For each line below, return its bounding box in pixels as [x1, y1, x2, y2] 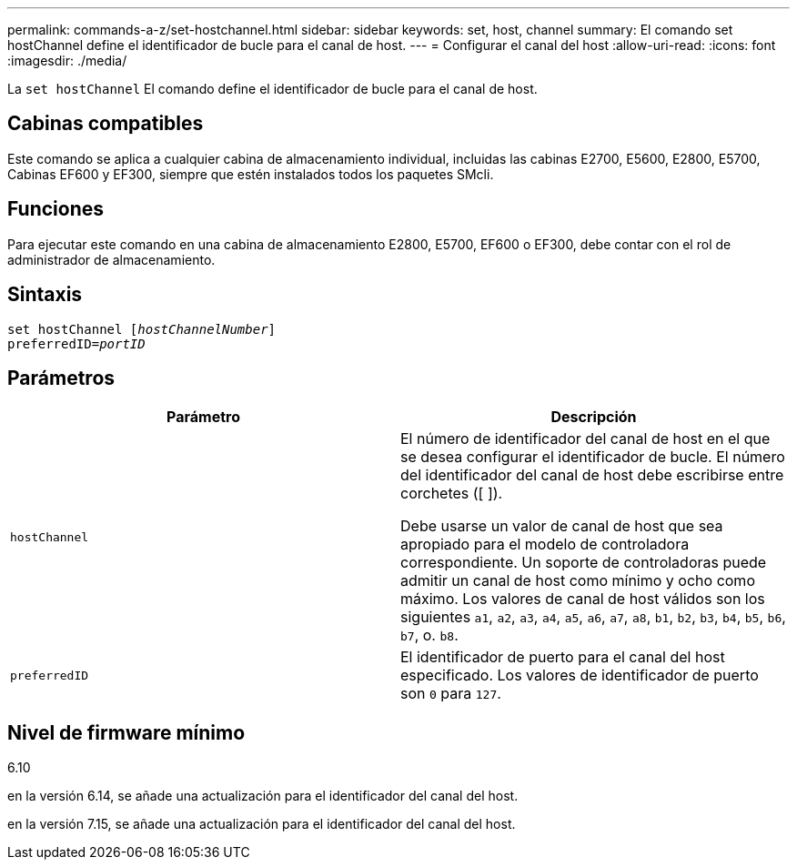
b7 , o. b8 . [400, 626, 459, 645]
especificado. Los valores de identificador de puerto [400, 666, 759, 685]
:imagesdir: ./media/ [7, 53, 127, 68]
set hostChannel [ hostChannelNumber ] [7, 321, 277, 337]
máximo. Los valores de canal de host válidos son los [400, 590, 765, 609]
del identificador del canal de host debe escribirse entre [400, 466, 784, 485]
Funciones [7, 197, 105, 221]
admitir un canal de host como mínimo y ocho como [400, 571, 755, 590]
